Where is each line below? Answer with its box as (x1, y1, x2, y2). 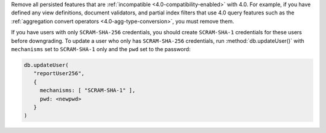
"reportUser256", (33, 70, 85, 77)
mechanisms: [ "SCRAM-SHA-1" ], (39, 87, 136, 94)
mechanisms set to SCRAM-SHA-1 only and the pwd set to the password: (11, 45, 191, 52)
